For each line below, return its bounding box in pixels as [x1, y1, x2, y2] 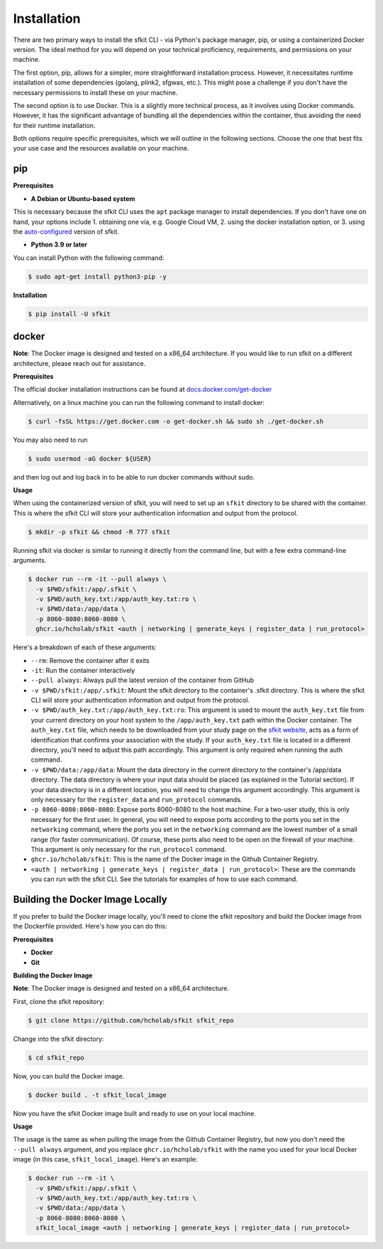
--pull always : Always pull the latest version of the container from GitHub [30, 676, 255, 685]
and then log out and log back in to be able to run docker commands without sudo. [13, 472, 255, 481]
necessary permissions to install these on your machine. [13, 88, 178, 97]
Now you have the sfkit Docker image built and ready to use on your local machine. [13, 1109, 257, 1118]
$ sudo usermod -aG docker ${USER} [28, 455, 152, 463]
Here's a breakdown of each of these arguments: [13, 643, 157, 651]
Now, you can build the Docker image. [13, 1071, 125, 1080]
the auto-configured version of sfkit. [13, 227, 120, 236]
